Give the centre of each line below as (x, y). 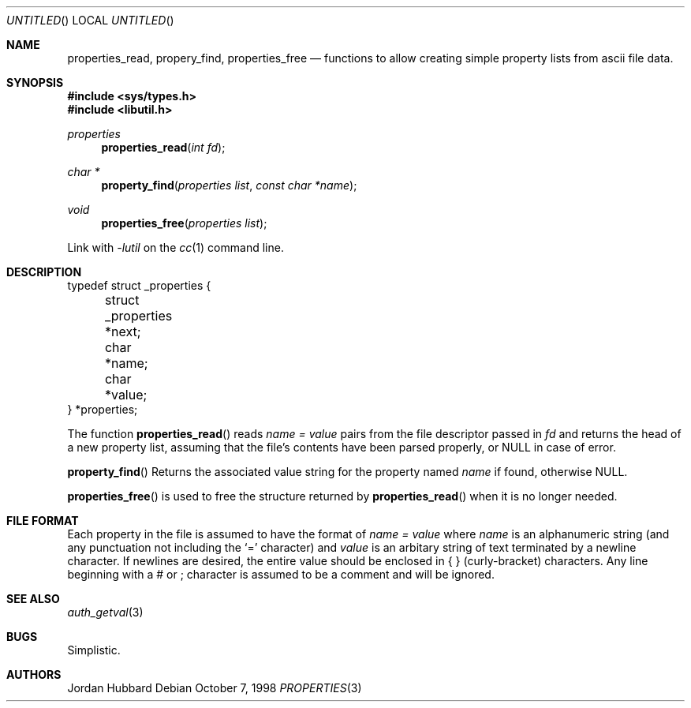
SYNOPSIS (35, 82)
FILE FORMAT (43, 521)
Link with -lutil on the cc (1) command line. (176, 247)
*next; (123, 332)
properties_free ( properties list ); (184, 223)
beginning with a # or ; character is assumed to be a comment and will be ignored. (281, 574)
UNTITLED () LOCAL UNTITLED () (90, 20)
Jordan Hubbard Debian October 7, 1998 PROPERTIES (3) (215, 688)
